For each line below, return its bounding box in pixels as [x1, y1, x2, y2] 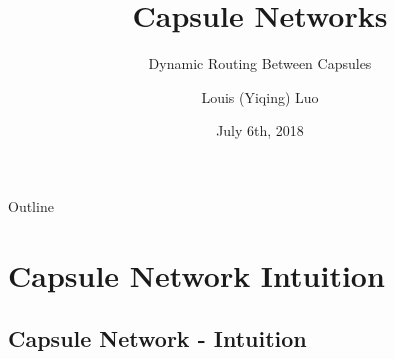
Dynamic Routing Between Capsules [148, 53, 372, 74]
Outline [8, 195, 54, 216]
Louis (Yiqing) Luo [201, 86, 319, 107]
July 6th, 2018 [216, 120, 304, 141]
